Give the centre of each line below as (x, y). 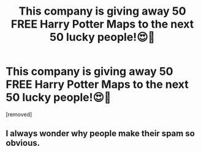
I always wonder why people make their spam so (100, 133)
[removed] (19, 114)
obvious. (23, 143)
